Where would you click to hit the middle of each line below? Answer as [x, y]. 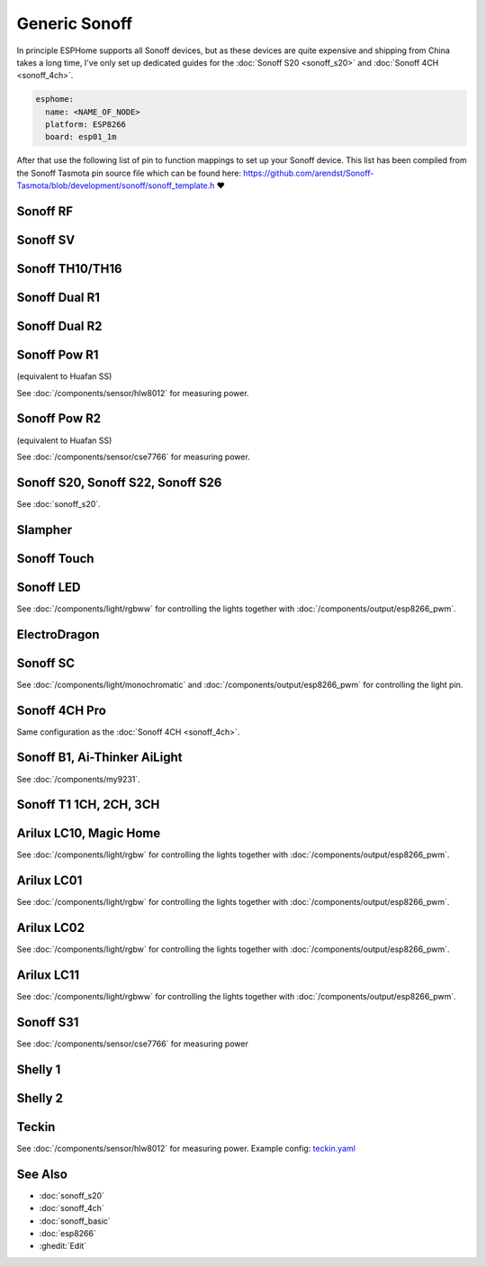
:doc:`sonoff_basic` [75, 1221]
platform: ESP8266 [85, 125]
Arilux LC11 [48, 976]
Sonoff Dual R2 [59, 326]
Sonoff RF [45, 212]
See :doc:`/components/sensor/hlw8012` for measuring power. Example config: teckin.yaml [186, 1148]
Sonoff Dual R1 [58, 298]
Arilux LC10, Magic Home [89, 833]
